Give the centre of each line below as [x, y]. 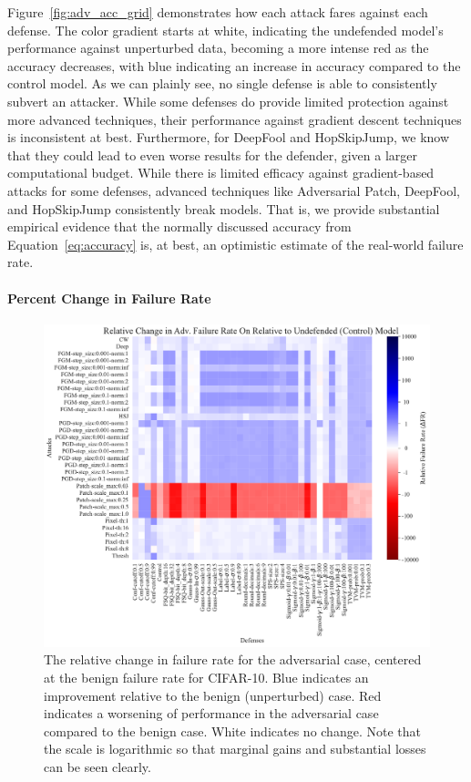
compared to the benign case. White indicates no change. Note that [232, 731]
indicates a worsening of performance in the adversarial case [211, 713]
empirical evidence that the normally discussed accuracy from [179, 226]
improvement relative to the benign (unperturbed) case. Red [213, 695]
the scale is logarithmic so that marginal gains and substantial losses [235, 749]
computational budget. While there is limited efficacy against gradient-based [221, 173]
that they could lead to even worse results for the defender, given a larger [213, 154]
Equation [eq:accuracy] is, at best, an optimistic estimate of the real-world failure [235, 244]
